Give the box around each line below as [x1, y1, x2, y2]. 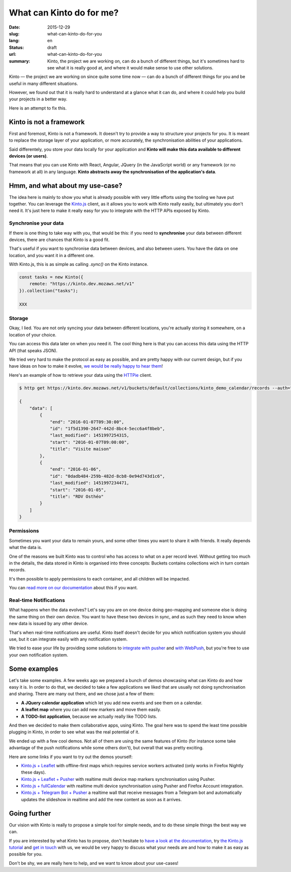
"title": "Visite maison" [49, 446, 112, 452]
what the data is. [9, 545, 42, 550]
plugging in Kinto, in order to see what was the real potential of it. [9, 729, 140, 735]
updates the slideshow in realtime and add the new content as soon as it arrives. [21, 796, 182, 802]
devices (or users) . [9, 153, 48, 159]
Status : [9, 44, 24, 50]
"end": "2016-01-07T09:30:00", [49, 419, 125, 424]
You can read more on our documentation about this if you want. [9, 585, 138, 591]
